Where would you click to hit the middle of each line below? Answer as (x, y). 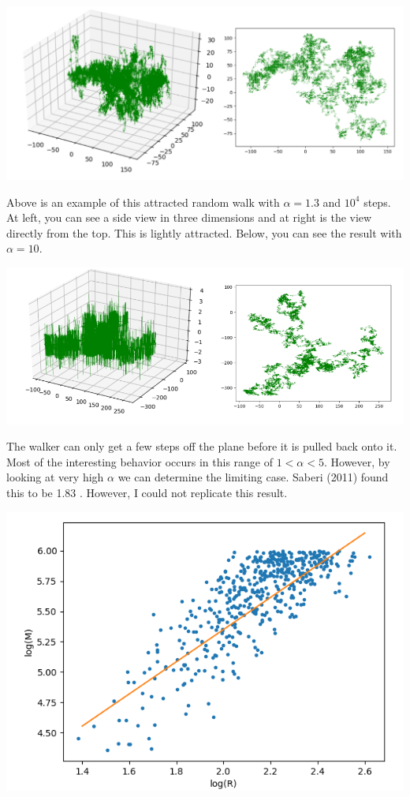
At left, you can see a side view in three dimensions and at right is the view (189, 217)
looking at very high (55, 477)
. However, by (357, 461)
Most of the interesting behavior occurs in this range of (140, 461)
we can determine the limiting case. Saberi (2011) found (253, 477)
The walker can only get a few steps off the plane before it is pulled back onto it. (202, 446)
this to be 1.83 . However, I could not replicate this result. (147, 493)
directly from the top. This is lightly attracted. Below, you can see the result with (204, 232)
